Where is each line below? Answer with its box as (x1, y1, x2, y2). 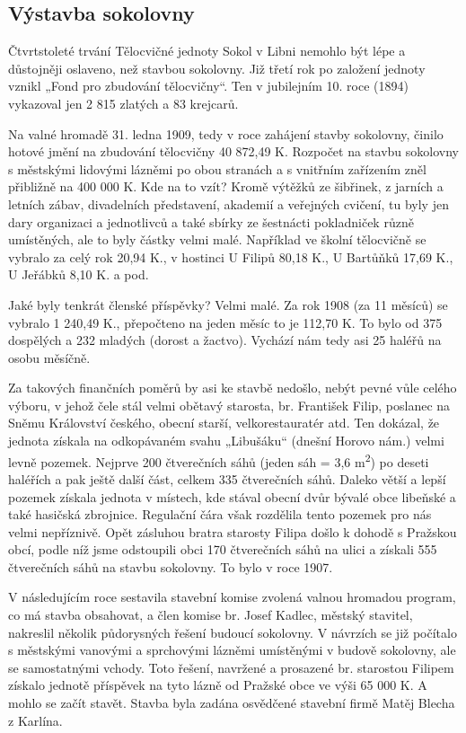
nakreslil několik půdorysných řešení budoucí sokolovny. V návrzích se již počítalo (8, 623, 457, 641)
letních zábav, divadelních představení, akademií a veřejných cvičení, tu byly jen (8, 194, 449, 213)
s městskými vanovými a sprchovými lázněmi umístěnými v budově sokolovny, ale (8, 640, 456, 659)
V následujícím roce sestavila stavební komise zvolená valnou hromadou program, (8, 587, 456, 606)
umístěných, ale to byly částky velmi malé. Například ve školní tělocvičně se (8, 230, 426, 249)
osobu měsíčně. (8, 348, 91, 366)
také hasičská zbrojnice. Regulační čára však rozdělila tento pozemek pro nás (8, 505, 432, 524)
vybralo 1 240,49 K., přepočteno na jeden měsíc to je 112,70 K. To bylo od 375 (8, 313, 443, 331)
